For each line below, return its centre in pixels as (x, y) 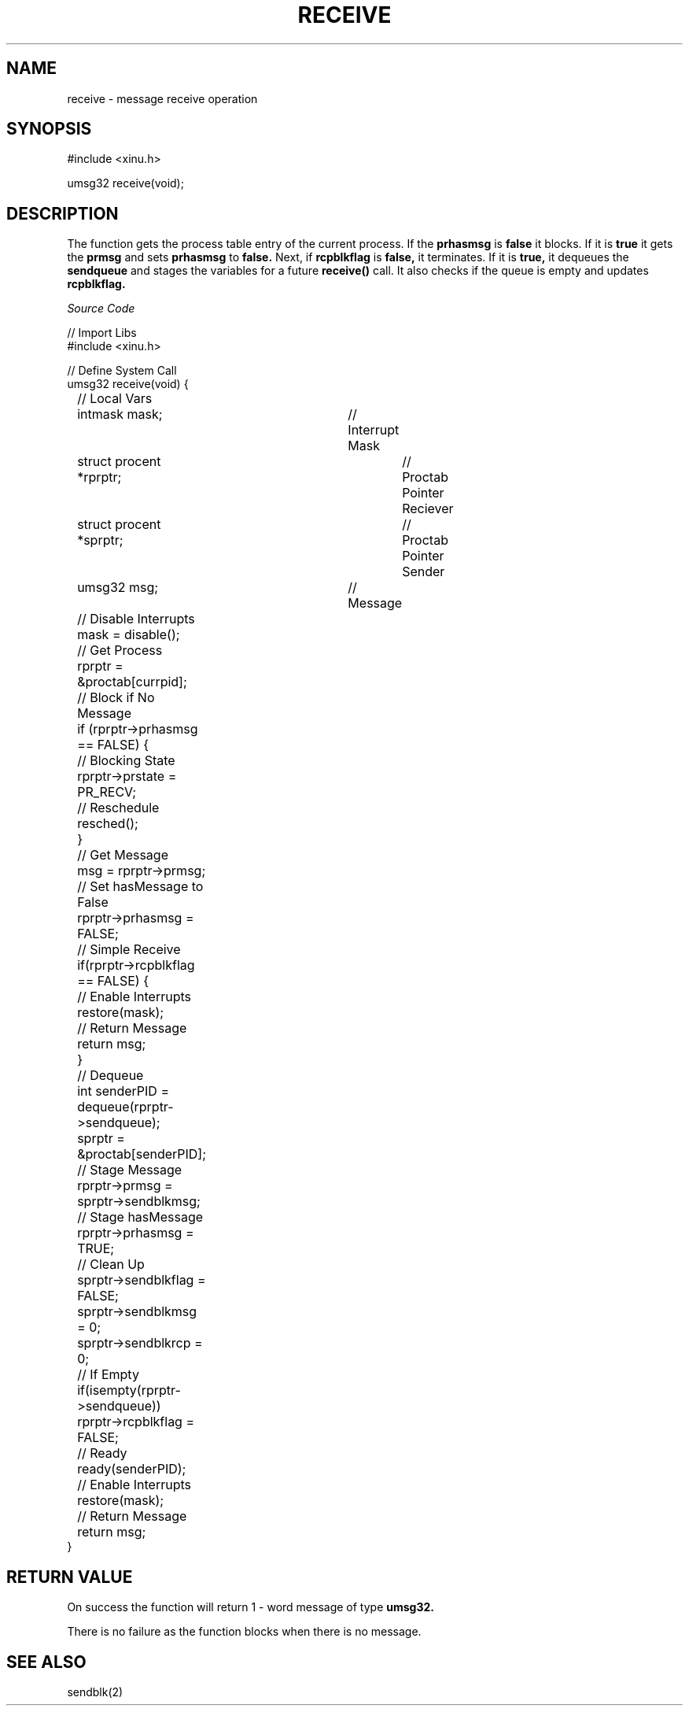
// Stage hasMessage (140, 1217)
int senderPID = (123, 1091)
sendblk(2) (95, 1692)
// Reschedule (118, 808)
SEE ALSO (46, 1662)
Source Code (101, 309)
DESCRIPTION (63, 213)
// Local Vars (115, 399)
